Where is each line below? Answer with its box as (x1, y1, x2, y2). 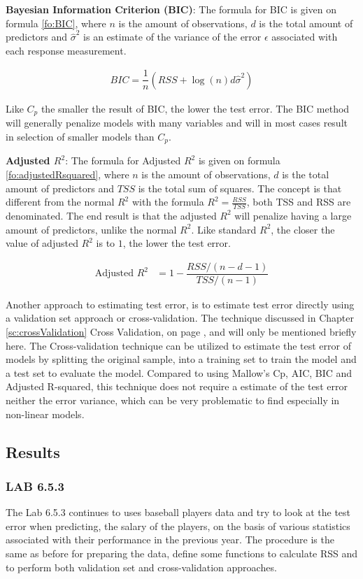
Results (6, 441, 60, 462)
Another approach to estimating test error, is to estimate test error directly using (6, 296, 355, 311)
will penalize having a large (234, 208, 352, 222)
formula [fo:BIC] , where (6, 15, 106, 30)
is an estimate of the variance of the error (83, 29, 262, 44)
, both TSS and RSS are (246, 194, 351, 209)
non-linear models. (6, 406, 85, 421)
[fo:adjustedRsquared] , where (6, 166, 129, 181)
